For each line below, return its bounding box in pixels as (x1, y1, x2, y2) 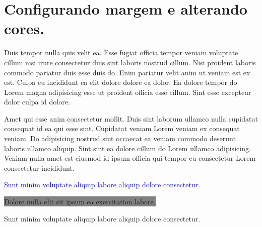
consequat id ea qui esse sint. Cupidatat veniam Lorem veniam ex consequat (4, 123, 240, 134)
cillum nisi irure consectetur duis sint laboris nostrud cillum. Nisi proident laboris (4, 57, 256, 67)
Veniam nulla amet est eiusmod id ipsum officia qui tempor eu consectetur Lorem (4, 153, 256, 163)
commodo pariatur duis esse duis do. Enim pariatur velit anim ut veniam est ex (4, 67, 250, 77)
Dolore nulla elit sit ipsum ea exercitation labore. (4, 196, 156, 207)
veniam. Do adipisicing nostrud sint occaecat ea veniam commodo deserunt (4, 133, 236, 144)
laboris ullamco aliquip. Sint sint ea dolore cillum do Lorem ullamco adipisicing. (4, 143, 251, 153)
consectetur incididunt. (4, 162, 75, 173)
